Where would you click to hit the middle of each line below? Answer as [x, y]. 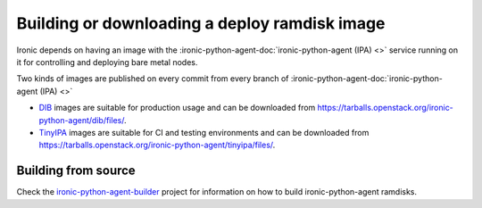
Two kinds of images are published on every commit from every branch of [153, 79]
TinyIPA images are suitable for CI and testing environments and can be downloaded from [204, 132]
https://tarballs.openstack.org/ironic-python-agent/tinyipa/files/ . [157, 145]
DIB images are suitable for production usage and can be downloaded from [177, 108]
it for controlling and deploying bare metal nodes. [107, 62]
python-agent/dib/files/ [82, 120]
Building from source [76, 171]
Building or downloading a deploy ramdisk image [201, 23]
